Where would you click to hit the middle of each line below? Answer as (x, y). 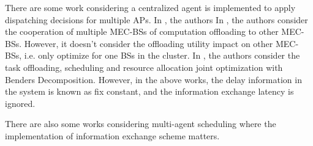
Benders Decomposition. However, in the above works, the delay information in (153, 79)
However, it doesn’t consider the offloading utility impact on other (149, 43)
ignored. (20, 103)
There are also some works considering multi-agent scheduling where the (141, 124)
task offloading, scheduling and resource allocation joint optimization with (144, 67)
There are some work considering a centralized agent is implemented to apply (150, 7)
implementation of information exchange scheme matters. (112, 135)
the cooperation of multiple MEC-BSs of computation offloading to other (142, 31)
